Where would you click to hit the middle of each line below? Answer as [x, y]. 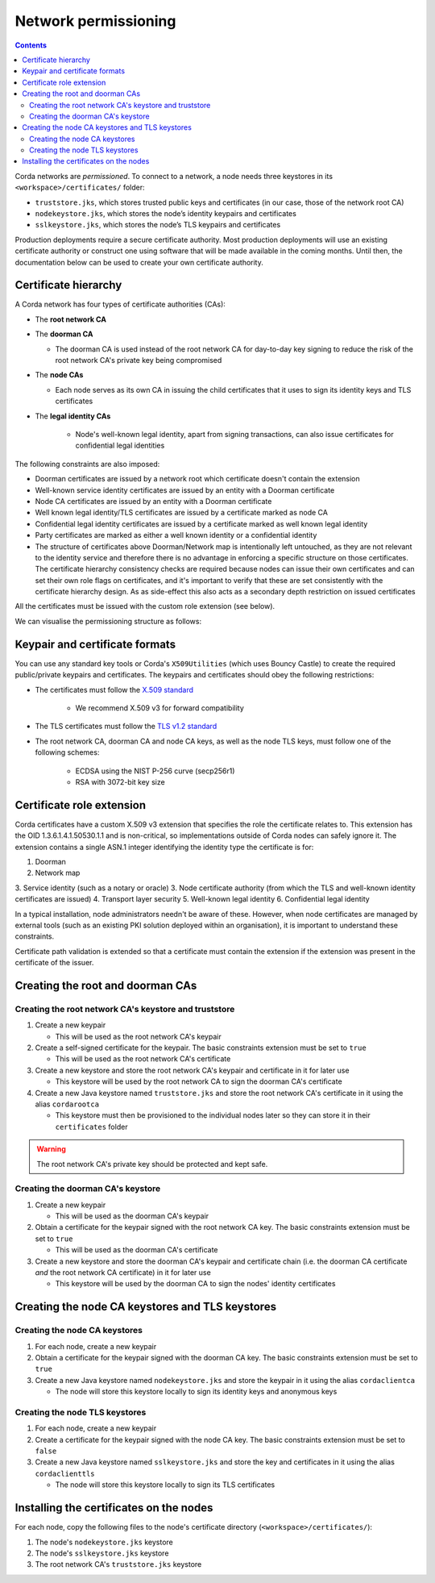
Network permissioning [95, 21]
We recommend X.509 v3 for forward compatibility [160, 708]
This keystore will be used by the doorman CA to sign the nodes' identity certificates [195, 1284]
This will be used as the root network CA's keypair [138, 1036]
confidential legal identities [120, 446]
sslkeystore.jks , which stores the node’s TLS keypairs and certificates [158, 225]
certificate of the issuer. [54, 963]
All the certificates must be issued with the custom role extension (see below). [145, 606]
